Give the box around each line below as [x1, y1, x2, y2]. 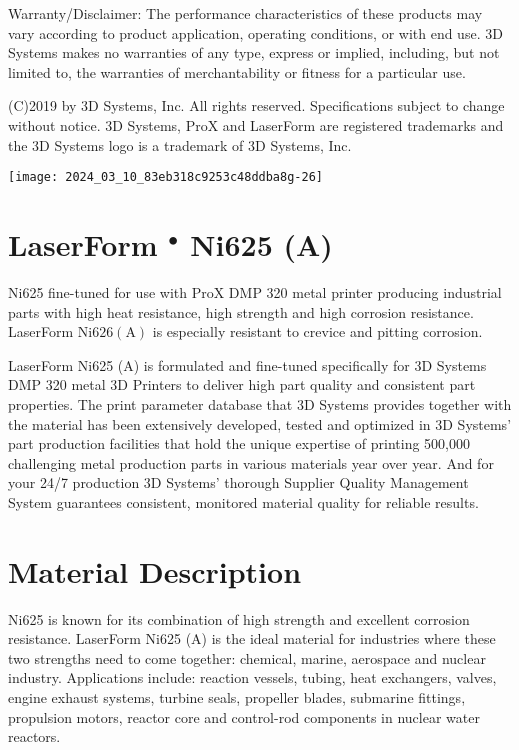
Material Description [8, 550, 302, 591]
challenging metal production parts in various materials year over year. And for [8, 452, 494, 473]
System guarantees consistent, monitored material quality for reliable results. [8, 491, 479, 512]
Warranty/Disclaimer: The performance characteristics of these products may [8, 3, 483, 23]
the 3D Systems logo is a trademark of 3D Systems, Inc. [8, 134, 352, 155]
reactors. [8, 726, 61, 747]
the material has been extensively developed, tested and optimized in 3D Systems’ [8, 413, 512, 434]
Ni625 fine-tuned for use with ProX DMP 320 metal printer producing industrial [8, 281, 502, 302]
